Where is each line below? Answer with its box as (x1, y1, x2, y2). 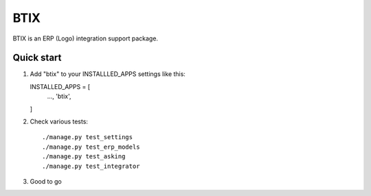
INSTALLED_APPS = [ (30, 82, 91, 90)
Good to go (30, 177, 62, 185)
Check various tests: (30, 117, 89, 126)
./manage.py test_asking (42, 153, 126, 160)
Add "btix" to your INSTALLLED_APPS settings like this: (30, 70, 185, 78)
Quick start (12, 52, 62, 64)
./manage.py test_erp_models (42, 143, 140, 151)
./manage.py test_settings (42, 134, 133, 141)
